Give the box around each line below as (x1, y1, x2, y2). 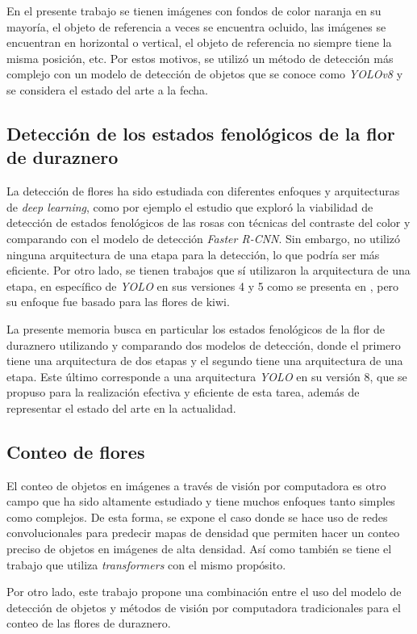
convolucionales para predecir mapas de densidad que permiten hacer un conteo (6, 524, 400, 541)
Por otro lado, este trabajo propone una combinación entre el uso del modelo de (6, 583, 402, 600)
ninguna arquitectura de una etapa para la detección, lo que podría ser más (6, 246, 380, 262)
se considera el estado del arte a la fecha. (6, 81, 208, 98)
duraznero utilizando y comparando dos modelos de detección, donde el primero (6, 336, 401, 353)
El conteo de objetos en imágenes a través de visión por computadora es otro (6, 477, 386, 493)
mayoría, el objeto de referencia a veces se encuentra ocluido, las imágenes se (6, 18, 386, 35)
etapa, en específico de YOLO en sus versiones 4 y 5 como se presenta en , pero (6, 277, 399, 294)
